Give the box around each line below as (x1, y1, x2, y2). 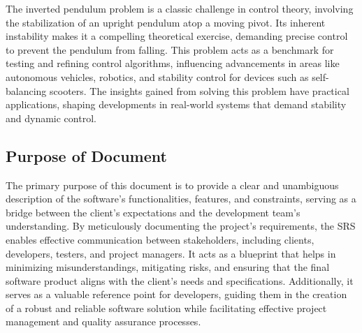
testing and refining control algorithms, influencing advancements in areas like (6, 56, 340, 71)
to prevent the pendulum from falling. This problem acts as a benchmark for (6, 42, 334, 57)
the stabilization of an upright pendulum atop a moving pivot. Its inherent (6, 15, 326, 29)
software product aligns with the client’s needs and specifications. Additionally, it (6, 273, 354, 288)
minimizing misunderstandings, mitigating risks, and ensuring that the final (6, 260, 330, 274)
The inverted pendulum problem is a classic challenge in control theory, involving (6, 1, 354, 15)
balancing (6, 83, 47, 98)
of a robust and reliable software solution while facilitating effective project (6, 300, 327, 315)
